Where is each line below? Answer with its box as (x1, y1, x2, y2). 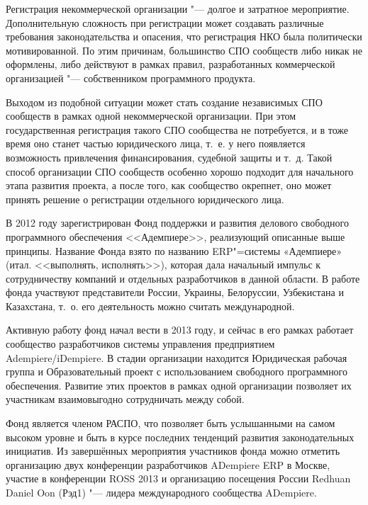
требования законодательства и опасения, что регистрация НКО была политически (6, 29, 362, 44)
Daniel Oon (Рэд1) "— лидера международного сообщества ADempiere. (6, 485, 317, 499)
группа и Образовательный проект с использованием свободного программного (6, 364, 348, 379)
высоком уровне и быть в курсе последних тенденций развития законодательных (6, 429, 355, 444)
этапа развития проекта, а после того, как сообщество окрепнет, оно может (6, 178, 332, 193)
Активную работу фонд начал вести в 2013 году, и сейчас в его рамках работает (6, 322, 354, 337)
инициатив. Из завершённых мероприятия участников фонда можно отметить (6, 443, 340, 458)
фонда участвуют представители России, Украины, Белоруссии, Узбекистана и (6, 285, 344, 300)
